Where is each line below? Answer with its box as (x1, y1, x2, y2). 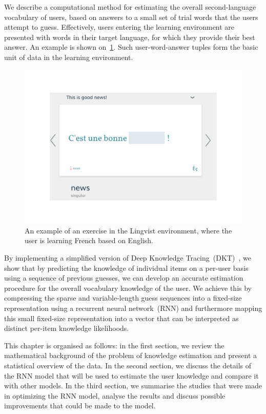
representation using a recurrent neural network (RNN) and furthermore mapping (4, 302, 262, 313)
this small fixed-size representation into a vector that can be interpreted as (4, 312, 239, 323)
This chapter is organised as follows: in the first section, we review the (4, 340, 224, 350)
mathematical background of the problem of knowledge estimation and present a (4, 350, 257, 361)
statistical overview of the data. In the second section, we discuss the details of (4, 360, 252, 370)
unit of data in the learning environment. (4, 51, 133, 62)
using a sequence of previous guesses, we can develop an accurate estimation (4, 272, 243, 283)
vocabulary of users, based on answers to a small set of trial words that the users (4, 11, 258, 22)
